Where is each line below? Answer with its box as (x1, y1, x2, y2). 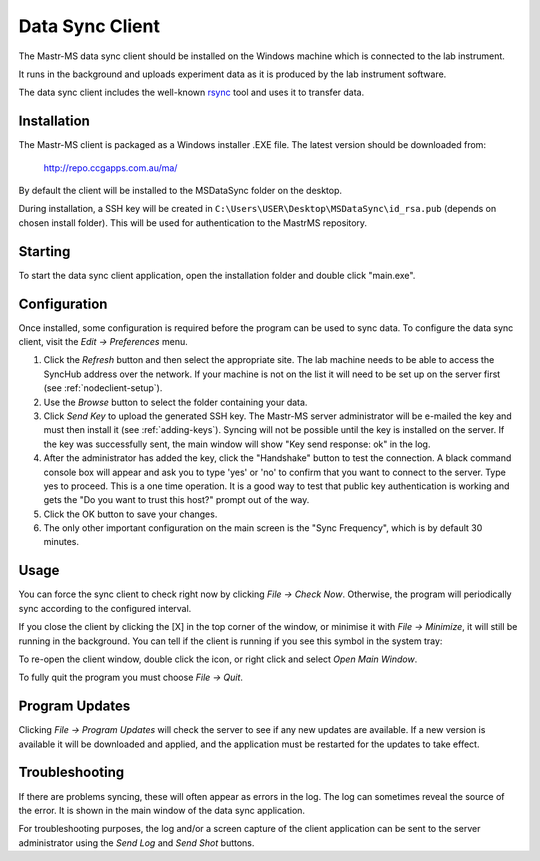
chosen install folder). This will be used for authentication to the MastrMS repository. (18, 216, 368, 229)
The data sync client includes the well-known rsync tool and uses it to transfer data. (18, 86, 365, 99)
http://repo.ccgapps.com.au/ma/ (43, 161, 178, 174)
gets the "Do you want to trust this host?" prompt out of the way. (43, 494, 310, 506)
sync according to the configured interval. (18, 602, 192, 614)
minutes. (43, 536, 80, 548)
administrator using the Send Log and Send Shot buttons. (18, 836, 255, 849)
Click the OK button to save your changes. (43, 508, 218, 520)
